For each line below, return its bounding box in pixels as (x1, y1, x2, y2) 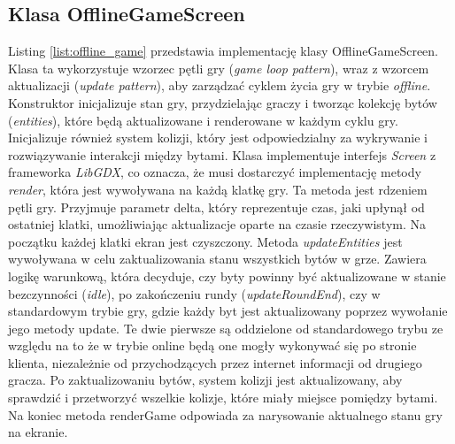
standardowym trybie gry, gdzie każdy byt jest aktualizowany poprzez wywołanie (8, 302, 448, 320)
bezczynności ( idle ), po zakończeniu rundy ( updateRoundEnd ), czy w (8, 284, 381, 302)
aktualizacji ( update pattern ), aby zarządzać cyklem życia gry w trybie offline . (8, 76, 431, 95)
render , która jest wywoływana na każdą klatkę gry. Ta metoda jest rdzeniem (8, 180, 428, 198)
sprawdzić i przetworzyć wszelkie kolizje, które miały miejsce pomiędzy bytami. (8, 388, 438, 407)
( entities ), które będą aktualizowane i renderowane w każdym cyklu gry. (8, 111, 398, 129)
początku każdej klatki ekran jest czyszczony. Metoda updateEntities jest (8, 232, 403, 250)
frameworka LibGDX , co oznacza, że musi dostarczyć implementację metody (8, 163, 421, 181)
